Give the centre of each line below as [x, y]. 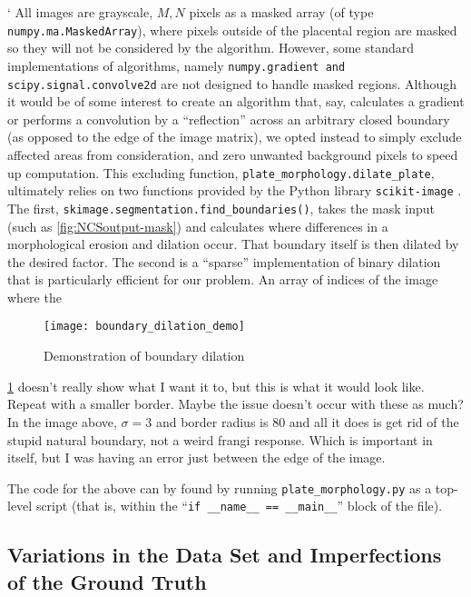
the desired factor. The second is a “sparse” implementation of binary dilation [224, 261]
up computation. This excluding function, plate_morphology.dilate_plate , [221, 172]
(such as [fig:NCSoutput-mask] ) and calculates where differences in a [198, 226]
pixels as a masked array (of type [281, 12]
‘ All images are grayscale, [80, 12]
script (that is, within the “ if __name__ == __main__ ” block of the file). [239, 506]
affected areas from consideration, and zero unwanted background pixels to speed [233, 154]
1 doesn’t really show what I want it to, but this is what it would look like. [216, 386]
